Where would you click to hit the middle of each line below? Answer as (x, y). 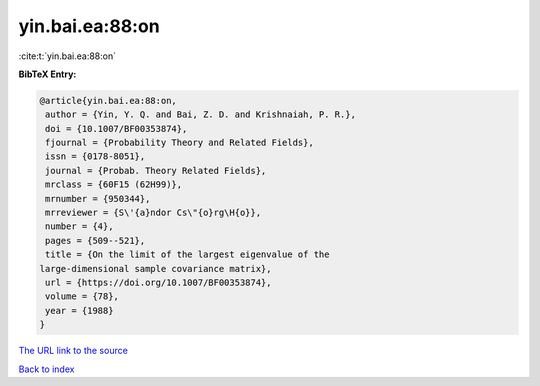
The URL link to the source (73, 351)
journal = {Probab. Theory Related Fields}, (156, 170)
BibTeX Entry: (47, 74)
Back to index (46, 369)
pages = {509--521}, (95, 240)
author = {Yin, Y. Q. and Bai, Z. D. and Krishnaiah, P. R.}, (201, 114)
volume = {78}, (82, 296)
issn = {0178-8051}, (95, 156)
